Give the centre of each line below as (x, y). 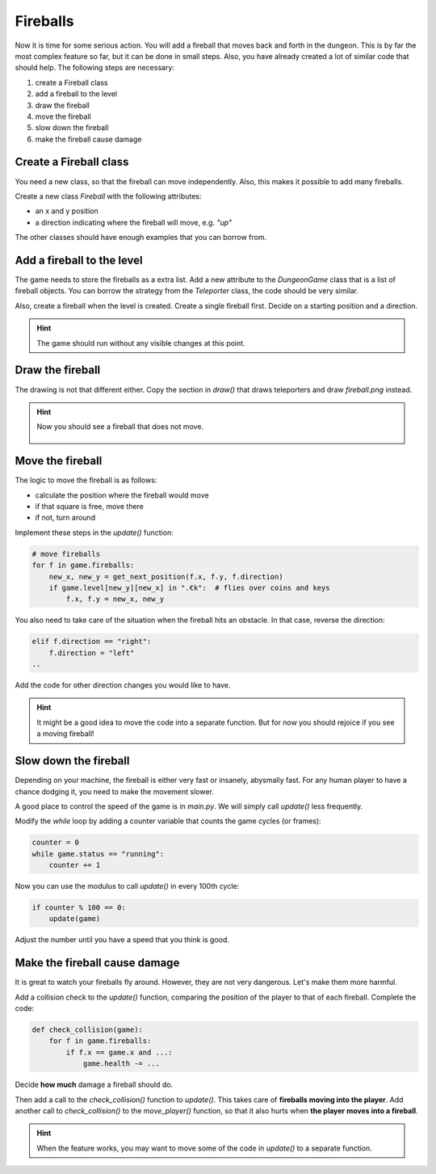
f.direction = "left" (92, 653)
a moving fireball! (65, 734)
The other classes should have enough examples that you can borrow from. (140, 238)
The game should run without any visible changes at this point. (141, 343)
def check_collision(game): (87, 1030)
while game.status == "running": (98, 854)
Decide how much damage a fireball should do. (94, 1085)
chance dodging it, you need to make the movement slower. (114, 791)
